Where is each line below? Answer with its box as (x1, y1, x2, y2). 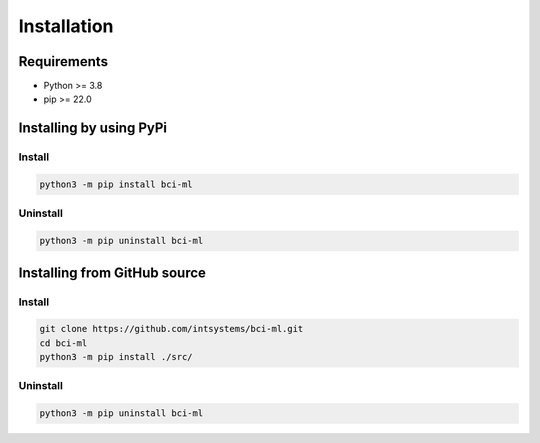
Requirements (18, 53, 109, 70)
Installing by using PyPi (18, 120, 168, 137)
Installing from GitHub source (18, 264, 207, 281)
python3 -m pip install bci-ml (39, 179, 194, 190)
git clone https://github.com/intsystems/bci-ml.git (39, 323, 304, 335)
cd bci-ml (39, 337, 88, 349)
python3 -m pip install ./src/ (39, 351, 194, 363)
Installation (18, 15, 114, 37)
